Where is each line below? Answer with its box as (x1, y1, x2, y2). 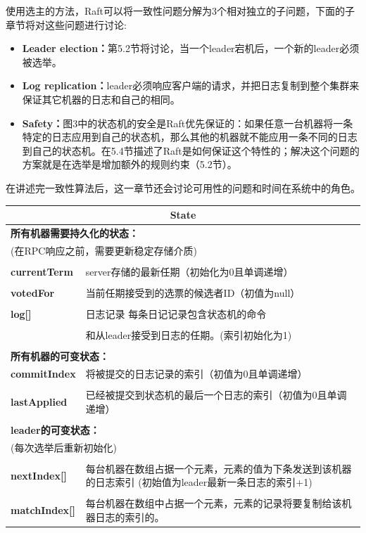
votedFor (11, 285, 55, 300)
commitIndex (11, 366, 76, 381)
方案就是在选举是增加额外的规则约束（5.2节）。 (22, 157, 237, 172)
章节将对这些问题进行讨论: (6, 17, 127, 32)
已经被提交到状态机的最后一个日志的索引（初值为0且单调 (85, 387, 347, 402)
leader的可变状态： (11, 422, 100, 437)
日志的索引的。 (95, 510, 165, 525)
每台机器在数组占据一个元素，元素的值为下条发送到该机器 (85, 461, 352, 475)
